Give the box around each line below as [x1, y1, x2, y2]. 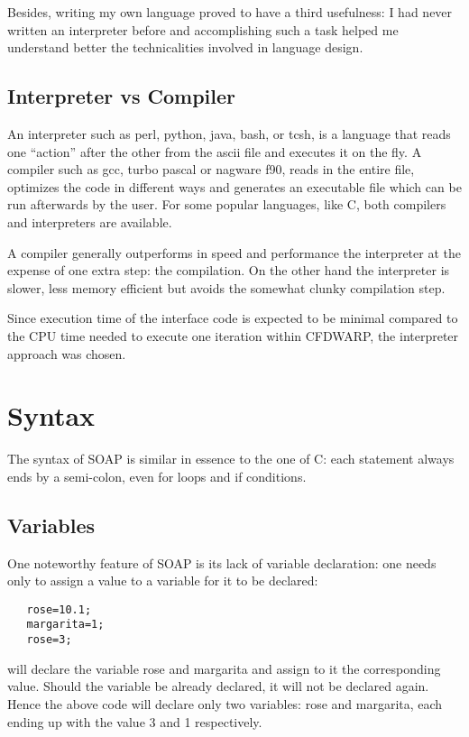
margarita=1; [26, 618, 105, 631]
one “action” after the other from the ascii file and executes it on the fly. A [7, 142, 422, 161]
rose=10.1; [26, 603, 92, 616]
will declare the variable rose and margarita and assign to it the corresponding [7, 659, 441, 677]
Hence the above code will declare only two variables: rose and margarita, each [7, 694, 443, 713]
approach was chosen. [7, 344, 126, 363]
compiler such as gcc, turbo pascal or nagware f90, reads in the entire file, [7, 160, 415, 179]
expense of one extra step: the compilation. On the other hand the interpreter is [7, 261, 450, 280]
